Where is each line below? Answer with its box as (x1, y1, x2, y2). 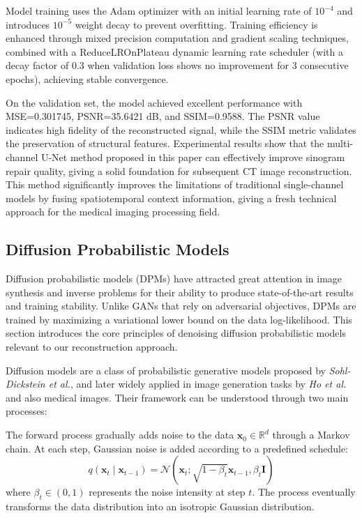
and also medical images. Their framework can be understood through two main (6, 390, 349, 404)
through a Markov (272, 427, 350, 442)
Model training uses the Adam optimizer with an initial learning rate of (6, 3, 312, 17)
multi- (326, 136, 353, 151)
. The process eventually (252, 485, 356, 499)
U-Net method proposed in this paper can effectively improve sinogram (40, 149, 345, 164)
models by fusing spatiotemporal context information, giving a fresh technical (6, 190, 337, 205)
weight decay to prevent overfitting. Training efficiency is (75, 17, 318, 31)
